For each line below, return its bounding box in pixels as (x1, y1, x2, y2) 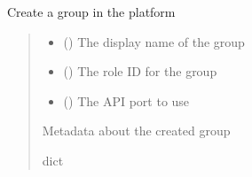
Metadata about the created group (42, 121, 231, 140)
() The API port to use (63, 91, 190, 110)
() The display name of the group (63, 32, 245, 50)
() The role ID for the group (63, 62, 217, 81)
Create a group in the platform (7, 3, 176, 20)
